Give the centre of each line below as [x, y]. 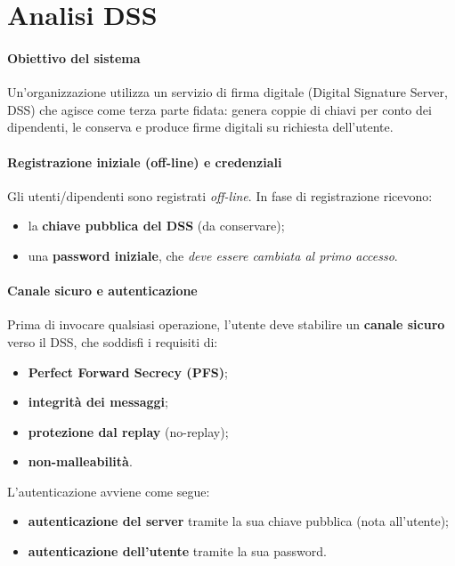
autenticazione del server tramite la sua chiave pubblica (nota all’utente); [238, 521]
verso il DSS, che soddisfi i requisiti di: [113, 341]
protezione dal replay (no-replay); [128, 431]
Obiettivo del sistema [74, 57]
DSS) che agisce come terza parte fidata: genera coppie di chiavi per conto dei [219, 109]
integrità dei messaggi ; [98, 402]
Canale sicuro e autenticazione [102, 291]
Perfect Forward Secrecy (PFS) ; [128, 372]
